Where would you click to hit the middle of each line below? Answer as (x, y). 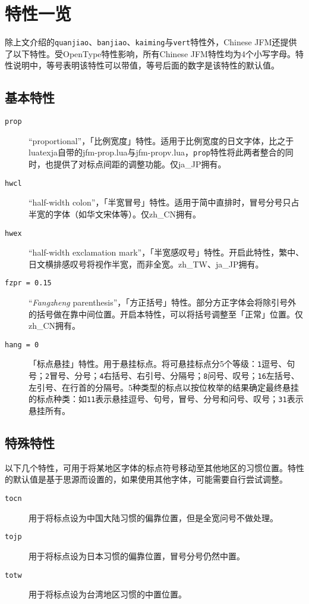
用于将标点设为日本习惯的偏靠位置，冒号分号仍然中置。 (137, 555)
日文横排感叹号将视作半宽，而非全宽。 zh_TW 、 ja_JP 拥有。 (146, 264)
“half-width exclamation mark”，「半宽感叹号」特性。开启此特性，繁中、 (166, 252)
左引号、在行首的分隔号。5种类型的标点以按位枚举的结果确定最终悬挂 (164, 387)
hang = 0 (22, 345)
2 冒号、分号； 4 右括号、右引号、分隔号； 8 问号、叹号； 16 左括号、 (172, 376)
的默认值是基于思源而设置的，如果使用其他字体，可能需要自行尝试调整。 (146, 479)
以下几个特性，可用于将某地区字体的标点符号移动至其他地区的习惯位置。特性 (154, 467)
